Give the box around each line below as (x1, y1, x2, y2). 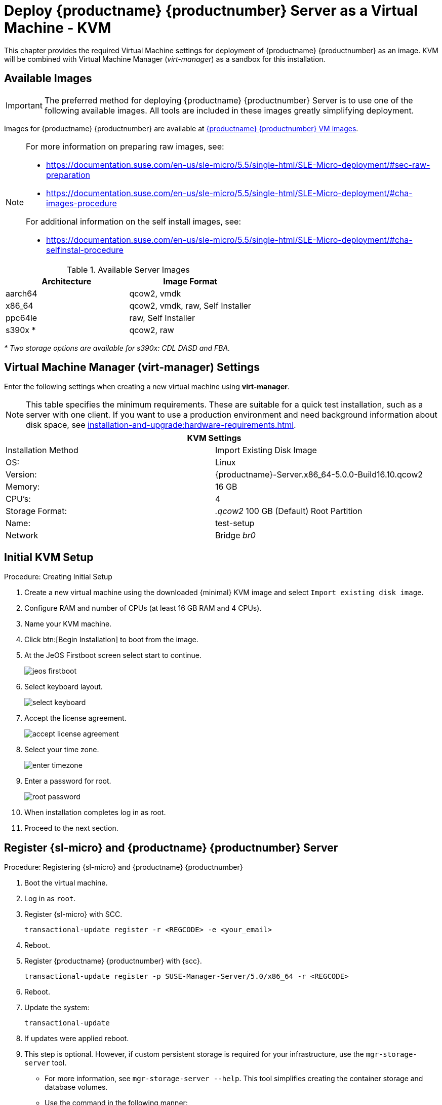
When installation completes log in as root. (24, 808, 166, 817)
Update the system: (24, 1003, 90, 1012)
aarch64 (6, 288, 37, 299)
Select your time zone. (24, 745, 99, 754)
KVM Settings (187, 433, 242, 444)
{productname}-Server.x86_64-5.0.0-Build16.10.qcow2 (215, 469, 423, 480)
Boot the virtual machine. (24, 878, 108, 888)
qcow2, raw (129, 324, 174, 335)
